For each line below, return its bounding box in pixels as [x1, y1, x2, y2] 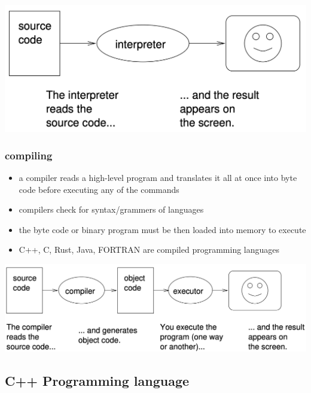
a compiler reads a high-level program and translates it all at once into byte [19, 171, 297, 183]
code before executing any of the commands [19, 183, 179, 195]
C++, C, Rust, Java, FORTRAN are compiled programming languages [19, 243, 280, 256]
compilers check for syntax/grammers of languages [19, 203, 204, 216]
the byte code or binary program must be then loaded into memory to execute [19, 223, 306, 235]
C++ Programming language [5, 371, 190, 390]
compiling [5, 147, 53, 162]
